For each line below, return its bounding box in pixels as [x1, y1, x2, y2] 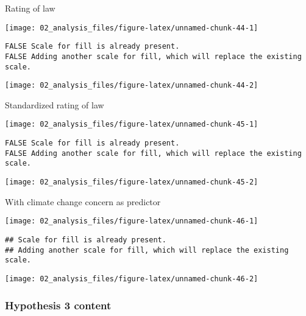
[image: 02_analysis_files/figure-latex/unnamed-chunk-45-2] [5, 178, 258, 187]
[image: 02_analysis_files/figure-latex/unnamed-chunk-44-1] [5, 23, 258, 32]
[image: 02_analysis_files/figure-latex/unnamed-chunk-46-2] [5, 274, 258, 283]
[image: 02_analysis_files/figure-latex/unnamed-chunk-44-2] [5, 81, 258, 90]
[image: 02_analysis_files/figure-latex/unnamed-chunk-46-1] [5, 217, 258, 226]
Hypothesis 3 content [5, 297, 112, 312]
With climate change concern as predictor [5, 195, 161, 208]
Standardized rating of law [5, 98, 104, 111]
